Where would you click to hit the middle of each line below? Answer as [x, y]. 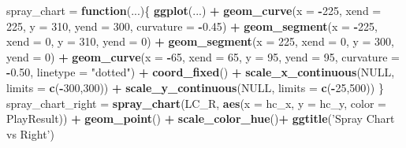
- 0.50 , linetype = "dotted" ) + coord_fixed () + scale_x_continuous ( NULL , [201, 72]
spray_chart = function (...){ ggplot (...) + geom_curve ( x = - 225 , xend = [194, 10]
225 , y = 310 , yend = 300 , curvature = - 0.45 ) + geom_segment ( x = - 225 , [192, 26]
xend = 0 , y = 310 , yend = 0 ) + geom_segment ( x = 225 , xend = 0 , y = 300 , [201, 41]
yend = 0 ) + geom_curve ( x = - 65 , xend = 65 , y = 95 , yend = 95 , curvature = [203, 56]
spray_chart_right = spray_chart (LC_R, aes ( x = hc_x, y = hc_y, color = [196, 103]
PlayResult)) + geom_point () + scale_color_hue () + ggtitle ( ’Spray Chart [201, 118]
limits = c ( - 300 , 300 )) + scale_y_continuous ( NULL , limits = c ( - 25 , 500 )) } [195, 87]
